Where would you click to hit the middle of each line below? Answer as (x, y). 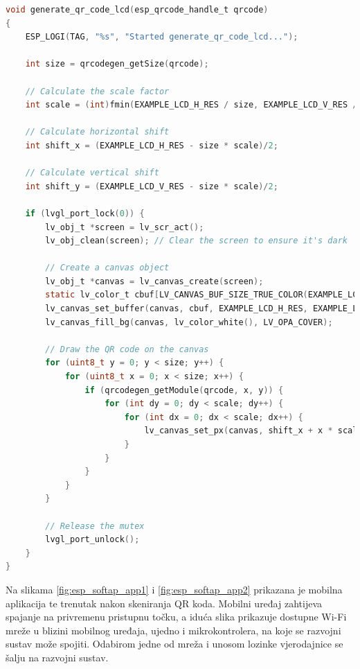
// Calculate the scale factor (97, 91)
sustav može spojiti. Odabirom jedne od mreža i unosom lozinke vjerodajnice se (174, 644)
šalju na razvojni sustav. (57, 657)
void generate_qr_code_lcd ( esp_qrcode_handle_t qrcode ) (137, 10)
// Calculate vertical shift (92, 173)
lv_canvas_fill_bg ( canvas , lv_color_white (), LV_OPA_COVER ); (189, 322)
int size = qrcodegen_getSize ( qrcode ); (117, 64)
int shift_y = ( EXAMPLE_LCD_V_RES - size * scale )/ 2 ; (152, 186)
